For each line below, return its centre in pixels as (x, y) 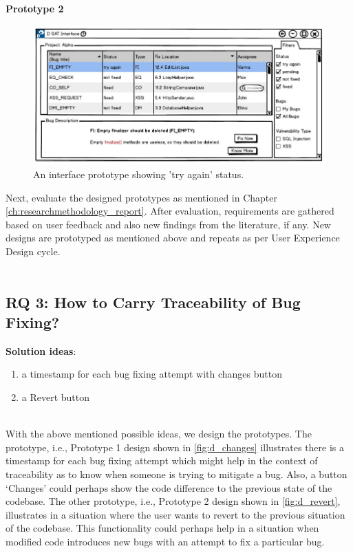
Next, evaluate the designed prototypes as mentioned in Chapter (142, 197)
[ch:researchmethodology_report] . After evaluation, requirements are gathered (170, 211)
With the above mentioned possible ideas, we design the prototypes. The (159, 434)
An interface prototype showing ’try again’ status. (139, 174)
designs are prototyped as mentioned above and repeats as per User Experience (173, 238)
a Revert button (56, 397)
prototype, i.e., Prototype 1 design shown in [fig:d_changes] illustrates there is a (175, 447)
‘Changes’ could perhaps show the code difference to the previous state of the (169, 487)
